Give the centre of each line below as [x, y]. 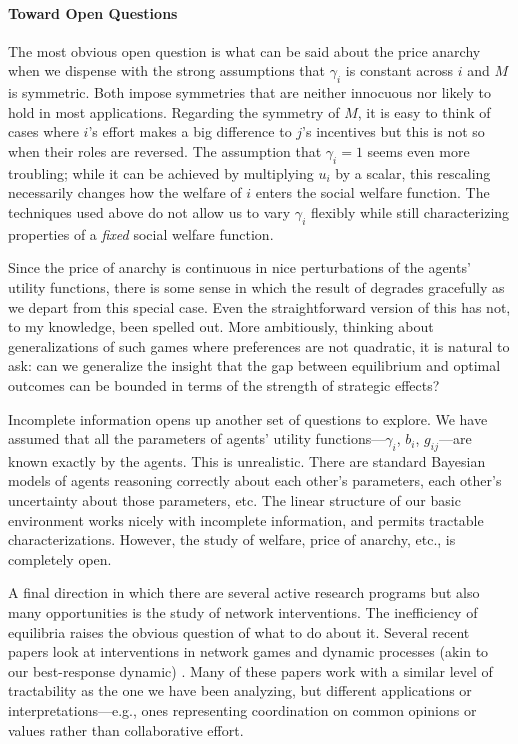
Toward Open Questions [93, 12]
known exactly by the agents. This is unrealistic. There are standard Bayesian [247, 460]
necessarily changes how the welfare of [125, 192]
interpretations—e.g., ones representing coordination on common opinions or [242, 710]
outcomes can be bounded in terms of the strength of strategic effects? [224, 384]
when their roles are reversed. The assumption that [165, 150]
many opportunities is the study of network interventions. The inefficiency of [243, 612]
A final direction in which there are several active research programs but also [244, 592]
